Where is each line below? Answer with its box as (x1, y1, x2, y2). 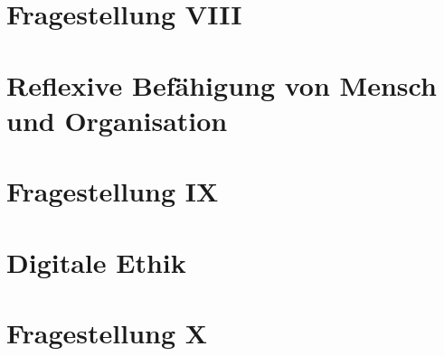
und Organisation (6, 101, 228, 138)
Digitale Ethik (6, 243, 186, 280)
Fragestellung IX (6, 173, 219, 210)
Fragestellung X (6, 314, 208, 351)
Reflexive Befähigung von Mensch (6, 66, 437, 103)
